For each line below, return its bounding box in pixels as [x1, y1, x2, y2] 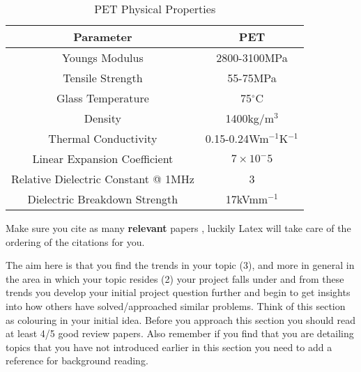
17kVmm [225, 191, 268, 207]
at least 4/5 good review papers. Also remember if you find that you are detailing [6, 326, 354, 341]
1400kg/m [225, 110, 275, 126]
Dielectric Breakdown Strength [27, 191, 178, 207]
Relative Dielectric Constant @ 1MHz [11, 171, 194, 187]
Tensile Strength [63, 70, 143, 86]
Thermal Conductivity [48, 130, 158, 146]
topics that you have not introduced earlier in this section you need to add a [6, 339, 332, 354]
